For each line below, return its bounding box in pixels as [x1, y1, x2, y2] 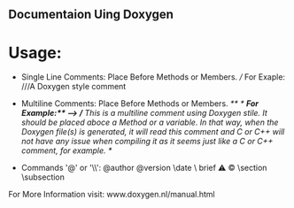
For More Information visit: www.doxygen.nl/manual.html [8, 189, 215, 200]
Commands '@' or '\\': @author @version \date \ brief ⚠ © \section [20, 163, 267, 173]
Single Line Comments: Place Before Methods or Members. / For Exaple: [20, 72, 285, 82]
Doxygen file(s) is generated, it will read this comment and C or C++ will [20, 127, 285, 137]
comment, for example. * [20, 145, 112, 156]
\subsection [20, 172, 66, 182]
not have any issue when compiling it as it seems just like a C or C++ [20, 136, 274, 147]
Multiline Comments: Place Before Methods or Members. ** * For [20, 98, 259, 109]
